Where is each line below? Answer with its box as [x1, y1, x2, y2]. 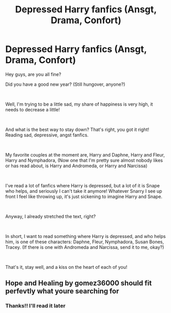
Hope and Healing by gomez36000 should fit [5, 279, 152, 288]
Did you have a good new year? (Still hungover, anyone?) [5, 81, 125, 87]
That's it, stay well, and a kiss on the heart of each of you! [5, 264, 127, 270]
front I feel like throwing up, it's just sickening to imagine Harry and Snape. [5, 193, 163, 200]
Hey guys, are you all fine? [5, 71, 61, 77]
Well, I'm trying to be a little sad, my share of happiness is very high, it [5, 101, 153, 107]
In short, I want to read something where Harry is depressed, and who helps [5, 233, 166, 239]
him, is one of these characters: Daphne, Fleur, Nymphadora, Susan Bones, [5, 239, 164, 245]
